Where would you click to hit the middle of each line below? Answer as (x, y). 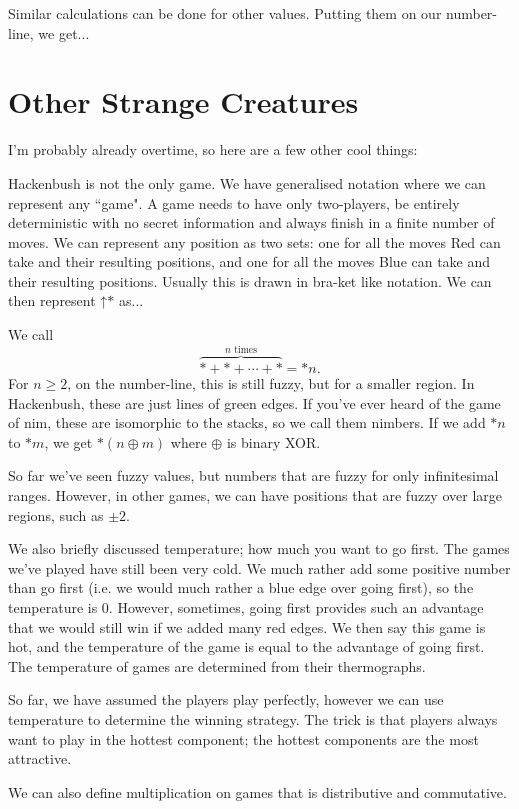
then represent (52, 300)
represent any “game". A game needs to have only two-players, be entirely (234, 202)
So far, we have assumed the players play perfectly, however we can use (226, 699)
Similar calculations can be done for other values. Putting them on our (225, 13)
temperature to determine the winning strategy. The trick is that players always (253, 719)
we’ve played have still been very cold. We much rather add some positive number (259, 567)
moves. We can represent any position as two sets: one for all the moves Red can (254, 241)
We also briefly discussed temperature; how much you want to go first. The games (259, 548)
